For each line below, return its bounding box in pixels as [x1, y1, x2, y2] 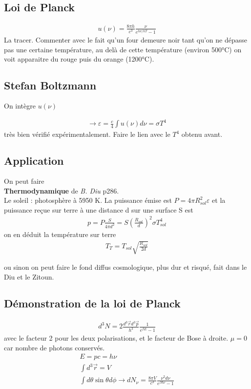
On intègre [4, 101, 36, 111]
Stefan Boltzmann [4, 78, 97, 93]
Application [4, 153, 64, 168]
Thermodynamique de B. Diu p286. [4, 185, 119, 195]
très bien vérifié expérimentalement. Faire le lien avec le [4, 129, 170, 139]
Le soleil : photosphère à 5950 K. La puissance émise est [4, 195, 172, 205]
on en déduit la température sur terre [4, 229, 116, 239]
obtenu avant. [181, 129, 223, 139]
